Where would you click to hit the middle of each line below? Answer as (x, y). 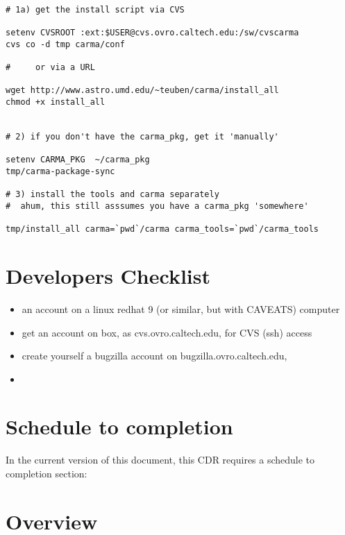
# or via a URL (50, 67)
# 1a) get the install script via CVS (95, 9)
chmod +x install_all (56, 102)
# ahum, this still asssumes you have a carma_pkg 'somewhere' (157, 206)
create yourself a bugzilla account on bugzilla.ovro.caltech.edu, (154, 356)
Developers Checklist (108, 275)
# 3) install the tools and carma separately (112, 195)
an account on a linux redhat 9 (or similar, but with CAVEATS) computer (181, 308)
